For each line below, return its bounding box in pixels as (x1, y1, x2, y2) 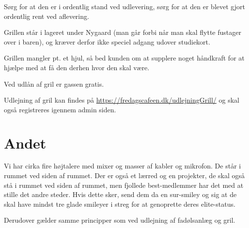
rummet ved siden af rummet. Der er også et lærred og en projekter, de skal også (4, 170, 245, 181)
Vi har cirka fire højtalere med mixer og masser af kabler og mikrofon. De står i (4, 161, 241, 171)
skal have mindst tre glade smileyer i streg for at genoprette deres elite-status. (4, 198, 235, 209)
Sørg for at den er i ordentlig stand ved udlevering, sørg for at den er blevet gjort (4, 1, 245, 11)
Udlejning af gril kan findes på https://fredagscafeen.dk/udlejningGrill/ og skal (4, 95, 239, 105)
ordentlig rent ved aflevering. (4, 11, 89, 21)
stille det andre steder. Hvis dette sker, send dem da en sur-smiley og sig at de (4, 189, 237, 199)
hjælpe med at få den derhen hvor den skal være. (4, 62, 150, 72)
